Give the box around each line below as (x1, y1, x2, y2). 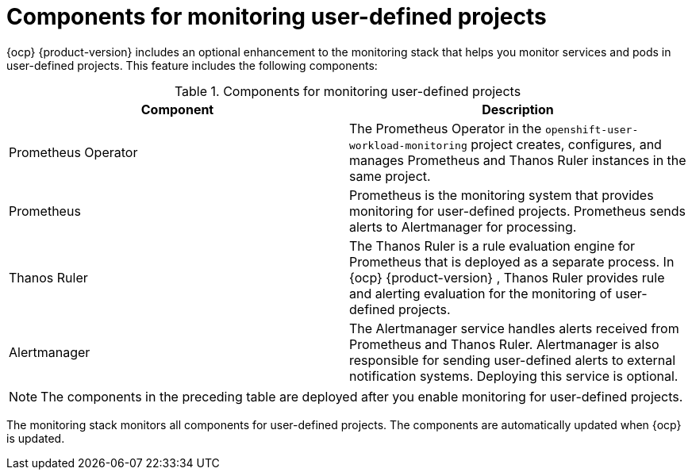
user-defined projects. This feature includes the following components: (6, 58, 378, 72)
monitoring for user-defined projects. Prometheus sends (349, 202, 686, 219)
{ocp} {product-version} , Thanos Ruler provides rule (349, 269, 665, 286)
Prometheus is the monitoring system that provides (349, 186, 654, 203)
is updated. (6, 431, 65, 445)
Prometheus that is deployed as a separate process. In (349, 253, 675, 270)
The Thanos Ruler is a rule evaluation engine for (349, 237, 636, 254)
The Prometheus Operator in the (349, 120, 542, 136)
